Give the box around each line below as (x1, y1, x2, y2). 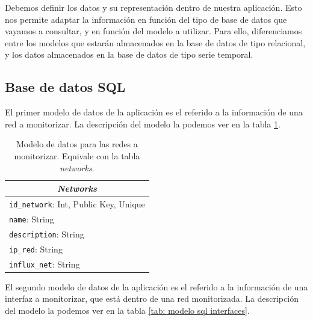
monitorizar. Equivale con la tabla (14, 149, 140, 162)
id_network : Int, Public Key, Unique (9, 197, 145, 210)
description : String (9, 227, 84, 240)
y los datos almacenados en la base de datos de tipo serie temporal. (5, 48, 253, 61)
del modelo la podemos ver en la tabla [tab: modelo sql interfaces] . (5, 304, 250, 316)
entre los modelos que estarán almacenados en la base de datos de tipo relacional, (5, 36, 306, 49)
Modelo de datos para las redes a (16, 138, 138, 150)
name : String (9, 212, 54, 225)
